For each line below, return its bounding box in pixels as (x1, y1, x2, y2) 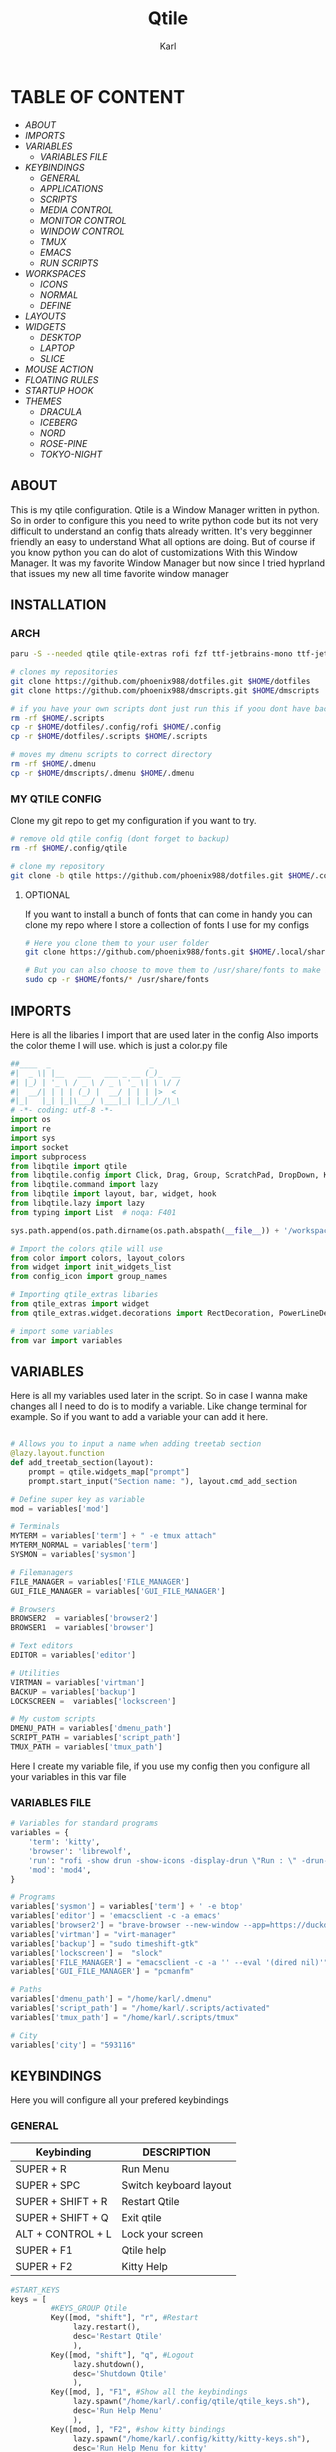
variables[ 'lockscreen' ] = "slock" (10, 1948, 163, 1958)
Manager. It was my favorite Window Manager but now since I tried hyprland (10, 557, 326, 569)
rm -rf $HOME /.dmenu (10, 759, 97, 769)
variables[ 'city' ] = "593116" (10, 2040, 137, 2050)
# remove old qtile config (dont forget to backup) (10, 834, 230, 844)
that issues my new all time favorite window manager (10, 567, 229, 579)
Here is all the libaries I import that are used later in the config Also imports (10, 1028, 319, 1041)
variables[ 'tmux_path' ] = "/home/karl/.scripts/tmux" (10, 2012, 240, 2022)
